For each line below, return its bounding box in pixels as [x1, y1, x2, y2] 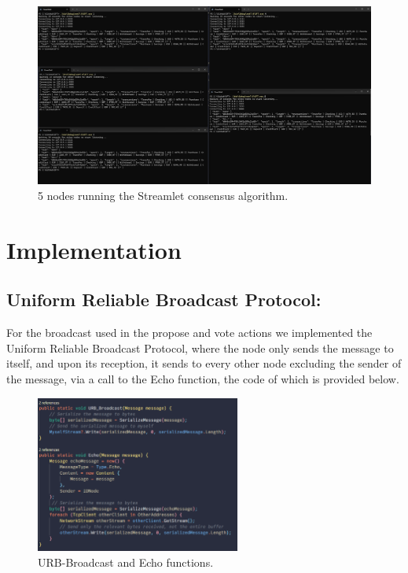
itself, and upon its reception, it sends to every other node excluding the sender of [6, 355, 402, 372]
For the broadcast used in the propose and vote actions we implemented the [6, 324, 373, 341]
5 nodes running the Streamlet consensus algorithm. [38, 187, 289, 204]
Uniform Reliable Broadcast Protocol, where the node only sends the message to [6, 339, 394, 356]
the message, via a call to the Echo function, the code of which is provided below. [6, 371, 399, 387]
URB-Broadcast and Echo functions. [38, 553, 214, 570]
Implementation [6, 233, 182, 265]
